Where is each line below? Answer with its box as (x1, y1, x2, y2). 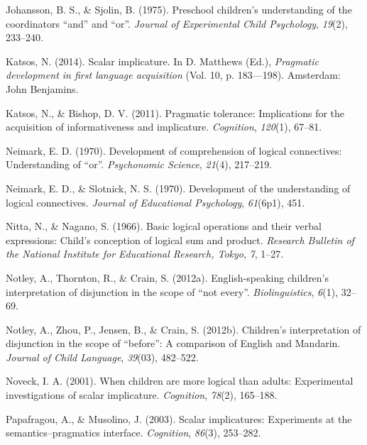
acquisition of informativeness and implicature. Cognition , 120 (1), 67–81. (6, 119, 322, 134)
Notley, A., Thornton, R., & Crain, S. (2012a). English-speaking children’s (6, 270, 329, 285)
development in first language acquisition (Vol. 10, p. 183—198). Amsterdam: (6, 67, 341, 82)
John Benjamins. (6, 81, 79, 96)
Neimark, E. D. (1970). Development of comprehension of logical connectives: (6, 143, 342, 158)
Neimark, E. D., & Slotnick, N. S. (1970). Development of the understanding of (6, 180, 351, 195)
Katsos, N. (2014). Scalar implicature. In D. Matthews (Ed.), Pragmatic (6, 53, 319, 68)
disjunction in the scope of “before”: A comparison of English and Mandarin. (6, 336, 341, 351)
